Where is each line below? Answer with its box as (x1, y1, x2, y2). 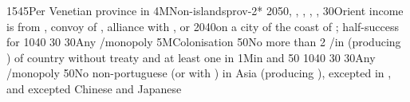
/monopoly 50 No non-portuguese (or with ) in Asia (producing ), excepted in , (6, 65, 392, 81)
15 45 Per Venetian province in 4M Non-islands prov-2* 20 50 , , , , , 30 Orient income (6, 2, 404, 18)
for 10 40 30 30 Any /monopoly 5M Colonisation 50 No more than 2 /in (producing (6, 33, 401, 50)
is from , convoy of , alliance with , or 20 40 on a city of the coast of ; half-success (6, 18, 399, 34)
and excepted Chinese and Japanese (6, 80, 182, 96)
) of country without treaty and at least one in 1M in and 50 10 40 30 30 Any (6, 49, 376, 65)
